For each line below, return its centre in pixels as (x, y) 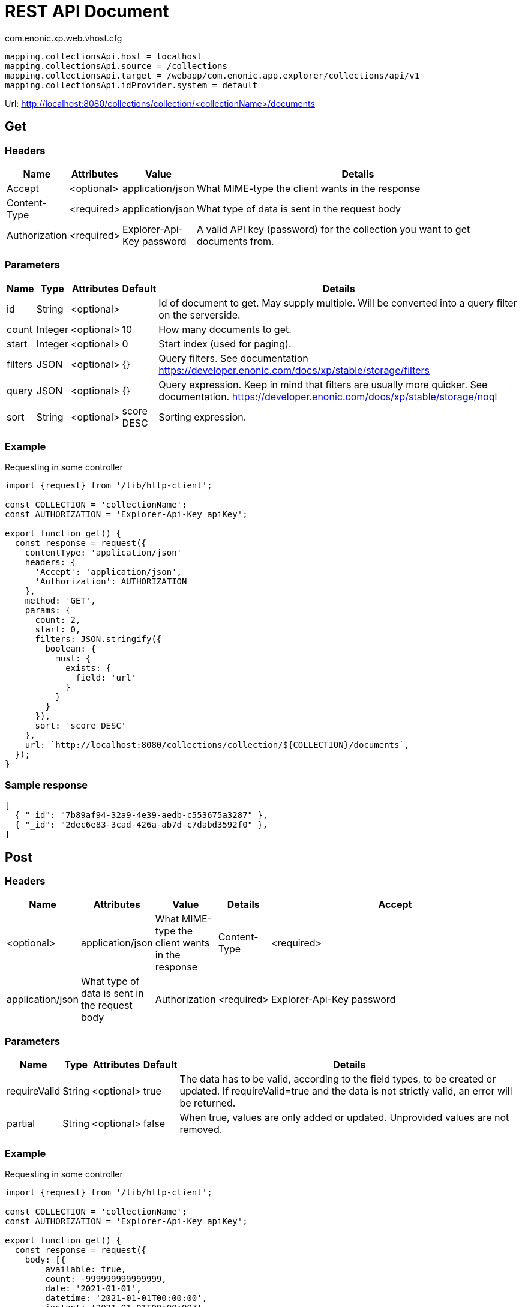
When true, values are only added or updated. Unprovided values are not (344, 1118)
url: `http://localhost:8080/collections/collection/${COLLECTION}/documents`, (217, 745)
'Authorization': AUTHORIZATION (111, 582)
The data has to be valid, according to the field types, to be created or (338, 1079)
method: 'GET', (60, 601)
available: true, (86, 1269)
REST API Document (87, 11)
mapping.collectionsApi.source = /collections (116, 66)
